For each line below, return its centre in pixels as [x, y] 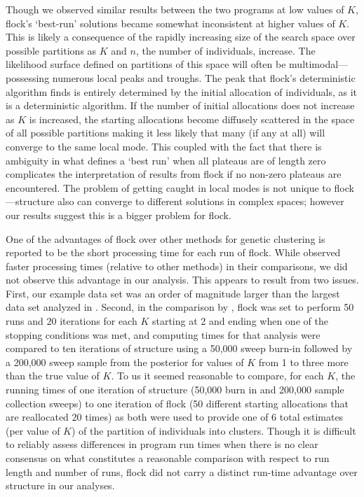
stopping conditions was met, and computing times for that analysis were [163, 334]
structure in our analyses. [60, 485]
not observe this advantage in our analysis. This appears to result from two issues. [182, 280]
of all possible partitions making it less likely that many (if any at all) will [166, 133]
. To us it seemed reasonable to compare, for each [217, 376]
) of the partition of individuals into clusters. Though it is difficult [214, 430]
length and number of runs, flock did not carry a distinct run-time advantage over [182, 471]
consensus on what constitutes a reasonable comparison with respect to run [168, 458]
